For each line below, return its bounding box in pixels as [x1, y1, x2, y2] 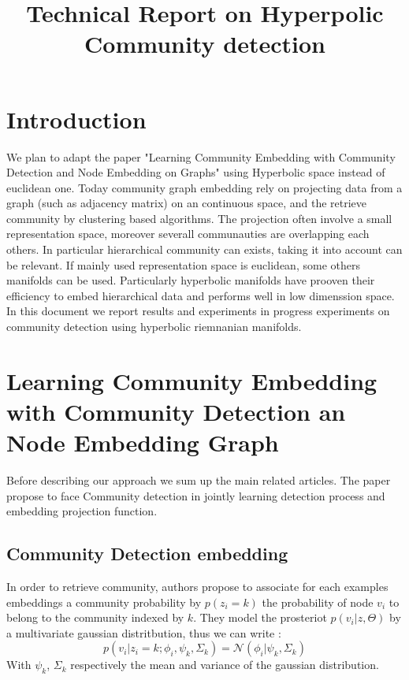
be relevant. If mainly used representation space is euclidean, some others [6, 256, 360, 273]
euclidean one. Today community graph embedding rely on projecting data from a [6, 179, 403, 195]
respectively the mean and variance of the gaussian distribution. [70, 656, 379, 673]
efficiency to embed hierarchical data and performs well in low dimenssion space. [6, 287, 395, 303]
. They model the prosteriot [193, 609, 327, 626]
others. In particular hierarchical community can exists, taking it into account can [6, 241, 403, 258]
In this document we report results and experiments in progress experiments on [6, 303, 390, 319]
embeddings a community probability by [6, 593, 202, 610]
